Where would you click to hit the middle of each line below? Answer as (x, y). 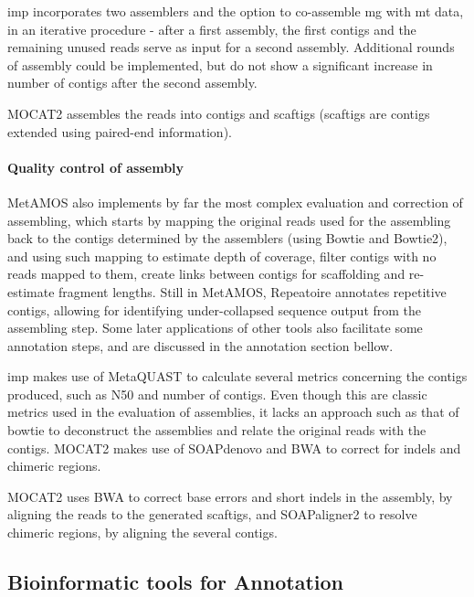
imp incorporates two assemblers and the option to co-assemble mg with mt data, (236, 11)
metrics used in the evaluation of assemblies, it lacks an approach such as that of (233, 412)
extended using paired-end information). (120, 131)
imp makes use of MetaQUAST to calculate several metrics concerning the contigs (237, 376)
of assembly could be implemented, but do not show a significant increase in (220, 64)
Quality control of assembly (96, 167)
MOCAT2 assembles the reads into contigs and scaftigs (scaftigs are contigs (219, 113)
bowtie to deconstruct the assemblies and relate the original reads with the (217, 430)
